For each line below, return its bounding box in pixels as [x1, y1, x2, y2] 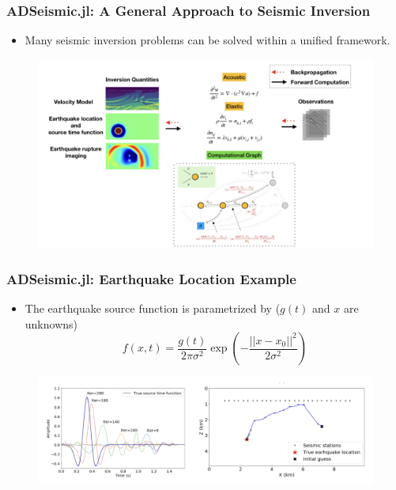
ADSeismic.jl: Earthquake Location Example [6, 268, 296, 288]
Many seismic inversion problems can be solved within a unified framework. [25, 32, 390, 48]
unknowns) [25, 315, 78, 332]
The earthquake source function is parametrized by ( [25, 300, 281, 317]
